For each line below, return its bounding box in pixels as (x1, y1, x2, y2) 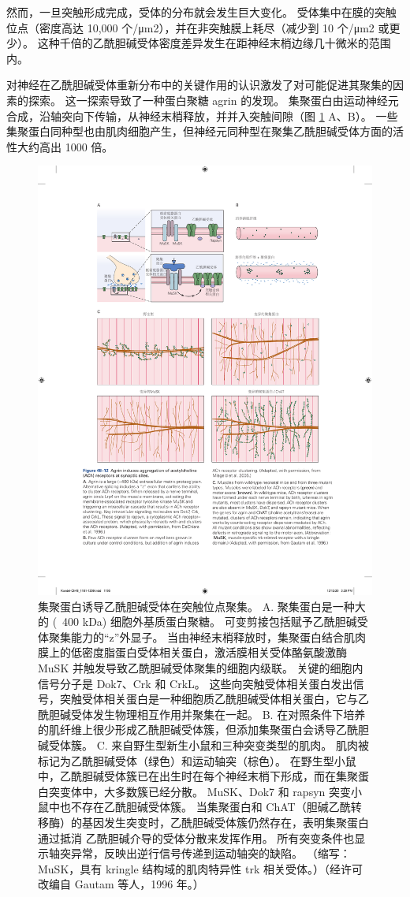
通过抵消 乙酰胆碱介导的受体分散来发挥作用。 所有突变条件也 (38, 829, 355, 846)
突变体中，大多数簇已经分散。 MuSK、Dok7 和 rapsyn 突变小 (48, 783, 362, 799)
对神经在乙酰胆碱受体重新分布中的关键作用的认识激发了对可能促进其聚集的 (6, 76, 393, 93)
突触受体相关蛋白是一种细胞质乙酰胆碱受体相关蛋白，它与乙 (59, 690, 369, 707)
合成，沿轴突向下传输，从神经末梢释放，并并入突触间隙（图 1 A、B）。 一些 (6, 107, 398, 124)
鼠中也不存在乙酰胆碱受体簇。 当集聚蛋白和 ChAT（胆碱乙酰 (38, 798, 351, 815)
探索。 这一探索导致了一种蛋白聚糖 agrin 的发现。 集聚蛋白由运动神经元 (28, 91, 399, 108)
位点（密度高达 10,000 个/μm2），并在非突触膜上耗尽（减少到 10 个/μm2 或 (6, 19, 389, 35)
